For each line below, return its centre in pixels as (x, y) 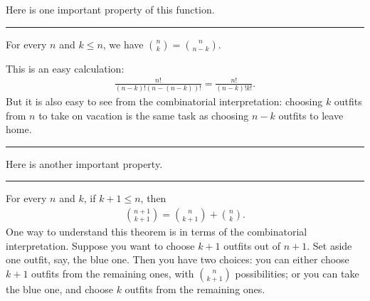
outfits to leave (311, 115)
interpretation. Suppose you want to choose (100, 245)
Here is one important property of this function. (110, 9)
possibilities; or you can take (297, 273)
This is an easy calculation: (65, 68)
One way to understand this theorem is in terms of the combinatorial (157, 232)
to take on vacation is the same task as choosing (144, 115)
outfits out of (252, 245)
